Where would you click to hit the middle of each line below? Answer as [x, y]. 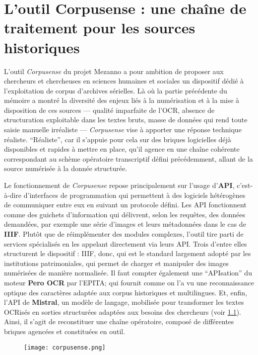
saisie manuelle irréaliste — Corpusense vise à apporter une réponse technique [123, 130]
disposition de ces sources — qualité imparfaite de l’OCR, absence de [109, 110]
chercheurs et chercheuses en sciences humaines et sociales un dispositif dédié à [124, 81]
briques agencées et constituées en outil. [65, 331]
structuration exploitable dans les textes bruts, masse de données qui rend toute [126, 120]
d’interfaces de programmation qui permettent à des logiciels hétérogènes [134, 195]
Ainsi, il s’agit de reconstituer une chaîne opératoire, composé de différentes [119, 321]
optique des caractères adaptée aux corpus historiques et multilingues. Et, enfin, [126, 292]
